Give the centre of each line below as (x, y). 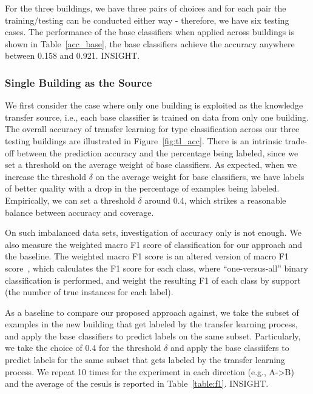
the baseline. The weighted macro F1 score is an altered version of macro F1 (147, 256)
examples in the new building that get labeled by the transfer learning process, (151, 324)
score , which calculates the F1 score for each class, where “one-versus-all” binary (156, 268)
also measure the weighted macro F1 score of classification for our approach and (153, 244)
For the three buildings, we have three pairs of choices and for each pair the (146, 8)
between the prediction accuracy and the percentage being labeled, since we (157, 152)
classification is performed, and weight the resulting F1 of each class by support (153, 280)
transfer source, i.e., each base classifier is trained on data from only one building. (157, 117)
